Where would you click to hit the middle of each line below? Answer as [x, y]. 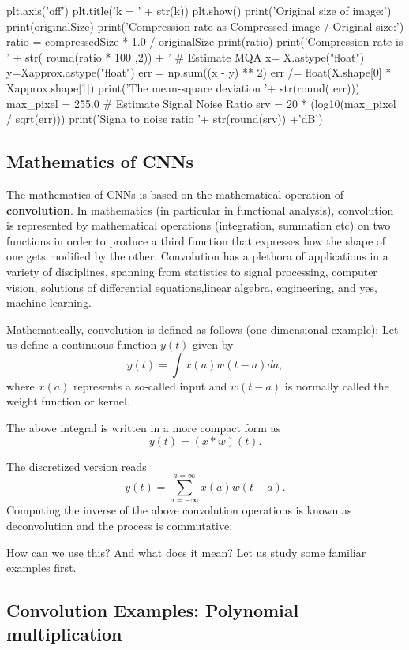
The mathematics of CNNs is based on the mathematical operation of [175, 194]
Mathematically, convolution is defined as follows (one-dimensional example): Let [203, 329]
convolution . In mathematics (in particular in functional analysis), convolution [200, 209]
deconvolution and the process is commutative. [120, 526]
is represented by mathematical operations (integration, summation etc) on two [199, 225]
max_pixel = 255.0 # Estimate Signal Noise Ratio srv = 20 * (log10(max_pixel [201, 103]
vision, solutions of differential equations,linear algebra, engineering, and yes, [192, 287]
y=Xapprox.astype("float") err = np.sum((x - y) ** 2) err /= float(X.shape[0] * [199, 72]
